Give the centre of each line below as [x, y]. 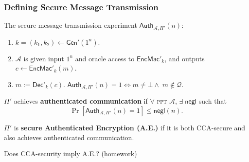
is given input [44, 58]
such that [213, 101]
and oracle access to [105, 58]
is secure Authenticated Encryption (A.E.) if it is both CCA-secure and [130, 127]
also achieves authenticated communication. [69, 137]
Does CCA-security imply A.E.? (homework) [71, 153]
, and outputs [185, 58]
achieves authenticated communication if [81, 101]
